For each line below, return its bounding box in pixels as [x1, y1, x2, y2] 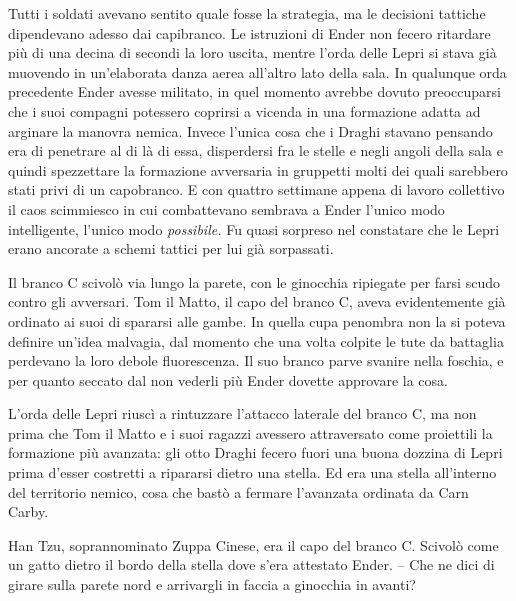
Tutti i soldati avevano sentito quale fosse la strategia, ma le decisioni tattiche [8, 3, 486, 23]
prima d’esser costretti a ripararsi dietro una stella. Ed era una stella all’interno [8, 462, 497, 483]
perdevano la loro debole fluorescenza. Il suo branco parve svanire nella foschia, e [8, 350, 504, 371]
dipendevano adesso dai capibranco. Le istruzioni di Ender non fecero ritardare [8, 22, 491, 43]
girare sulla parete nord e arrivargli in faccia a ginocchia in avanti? [8, 574, 416, 595]
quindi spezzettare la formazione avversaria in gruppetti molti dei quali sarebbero [8, 159, 508, 180]
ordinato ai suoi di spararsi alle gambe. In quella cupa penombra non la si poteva [8, 310, 506, 331]
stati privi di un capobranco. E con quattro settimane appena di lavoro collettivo [8, 179, 505, 200]
